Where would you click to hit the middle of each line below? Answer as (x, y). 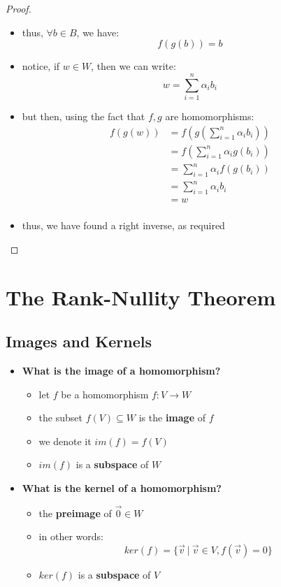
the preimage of (75, 513)
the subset (60, 418)
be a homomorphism (105, 394)
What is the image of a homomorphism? (121, 371)
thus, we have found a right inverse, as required (123, 225)
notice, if (41, 66)
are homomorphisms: (210, 116)
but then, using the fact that (84, 116)
